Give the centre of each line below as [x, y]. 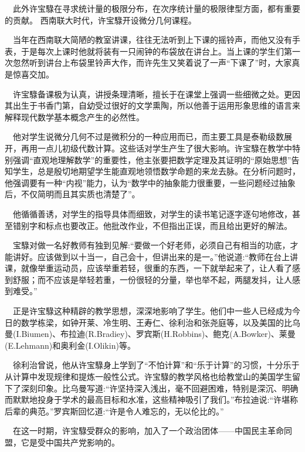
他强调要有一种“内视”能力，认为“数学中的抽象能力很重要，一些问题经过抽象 [150, 182]
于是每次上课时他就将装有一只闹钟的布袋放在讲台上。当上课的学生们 [152, 51]
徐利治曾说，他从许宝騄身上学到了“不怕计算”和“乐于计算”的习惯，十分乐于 [156, 365]
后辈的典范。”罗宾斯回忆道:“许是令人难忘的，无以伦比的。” [114, 411]
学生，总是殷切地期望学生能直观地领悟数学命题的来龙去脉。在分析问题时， [156, 171]
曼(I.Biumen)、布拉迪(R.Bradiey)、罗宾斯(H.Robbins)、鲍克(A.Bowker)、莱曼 [150, 334]
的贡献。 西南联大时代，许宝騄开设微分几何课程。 [101, 20]
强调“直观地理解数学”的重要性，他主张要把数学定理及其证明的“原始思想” [152, 159]
